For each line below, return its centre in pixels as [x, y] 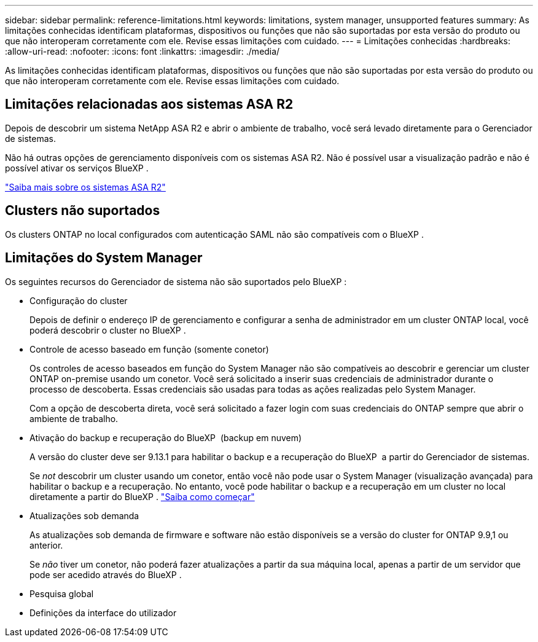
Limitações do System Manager [104, 258]
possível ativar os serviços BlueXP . [77, 168]
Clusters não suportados [83, 211]
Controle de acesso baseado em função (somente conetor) [149, 349]
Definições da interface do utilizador [103, 613]
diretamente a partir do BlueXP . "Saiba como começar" [142, 496]
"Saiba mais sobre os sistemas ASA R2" [85, 187]
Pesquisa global [62, 593]
